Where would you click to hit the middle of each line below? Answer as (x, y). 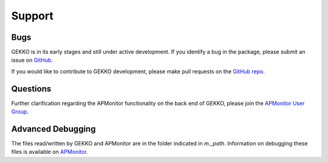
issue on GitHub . (32, 60)
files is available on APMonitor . (50, 152)
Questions (31, 89)
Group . (20, 111)
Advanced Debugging (53, 129)
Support (32, 16)
